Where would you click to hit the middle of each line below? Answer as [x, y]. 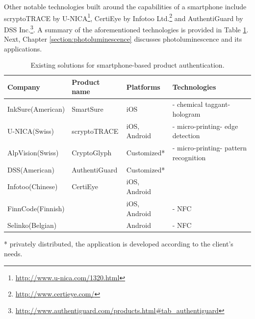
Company [24, 86]
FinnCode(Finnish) [36, 208]
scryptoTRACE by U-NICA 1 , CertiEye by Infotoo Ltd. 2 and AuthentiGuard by [124, 17]
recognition [189, 157]
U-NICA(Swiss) [31, 131]
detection [186, 135]
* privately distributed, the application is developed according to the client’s [119, 244]
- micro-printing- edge [205, 126]
